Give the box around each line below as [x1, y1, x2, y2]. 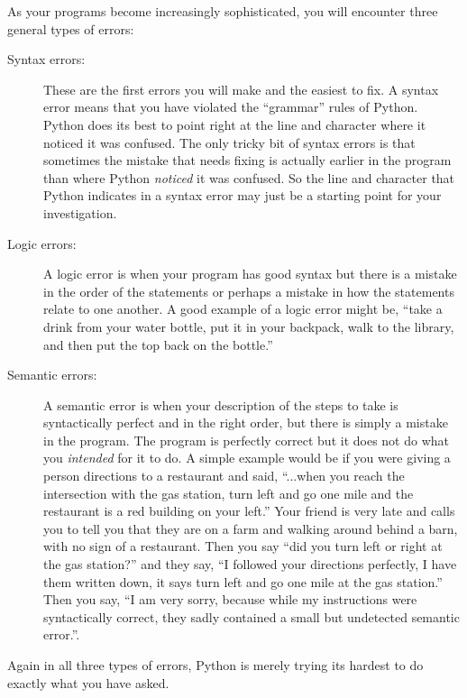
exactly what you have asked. [7, 673, 169, 692]
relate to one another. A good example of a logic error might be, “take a [43, 299, 443, 318]
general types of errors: [7, 19, 134, 38]
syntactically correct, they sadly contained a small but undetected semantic [43, 607, 460, 626]
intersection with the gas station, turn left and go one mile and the [43, 483, 414, 502]
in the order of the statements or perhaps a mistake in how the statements [43, 281, 454, 300]
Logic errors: [7, 234, 77, 253]
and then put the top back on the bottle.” [43, 335, 273, 354]
